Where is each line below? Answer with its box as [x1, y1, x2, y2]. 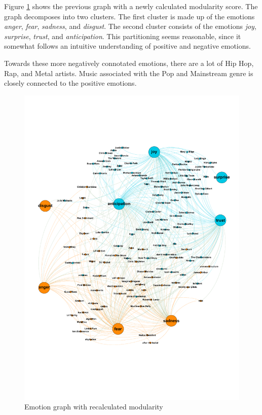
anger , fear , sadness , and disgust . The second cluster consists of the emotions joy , [4, 21, 256, 31]
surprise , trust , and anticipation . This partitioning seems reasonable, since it [4, 30, 241, 41]
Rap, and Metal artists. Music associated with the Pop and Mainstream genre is [4, 67, 253, 78]
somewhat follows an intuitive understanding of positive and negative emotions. [4, 41, 251, 51]
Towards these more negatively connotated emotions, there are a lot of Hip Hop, [4, 57, 254, 68]
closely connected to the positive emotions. [4, 78, 137, 88]
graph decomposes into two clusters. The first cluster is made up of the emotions [4, 11, 255, 21]
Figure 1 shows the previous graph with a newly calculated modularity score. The [4, 1, 258, 11]
